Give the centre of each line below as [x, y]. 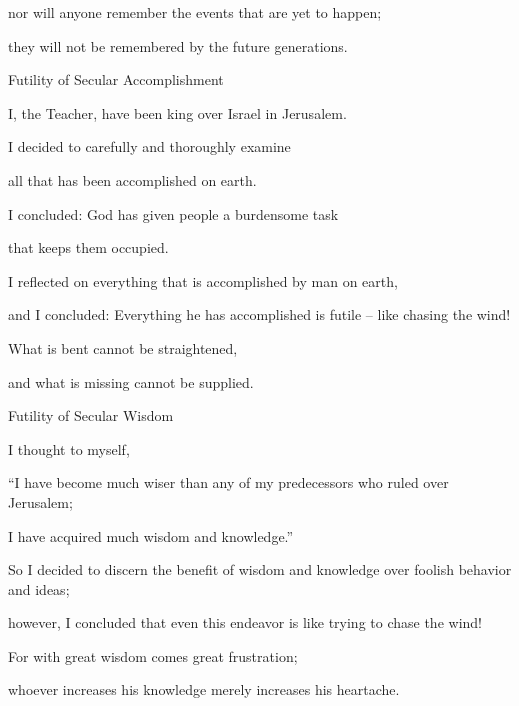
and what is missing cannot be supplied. [131, 381]
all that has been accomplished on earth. [132, 179]
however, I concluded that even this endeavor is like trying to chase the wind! [245, 622]
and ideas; [39, 588]
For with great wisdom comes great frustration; [153, 655]
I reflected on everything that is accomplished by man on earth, [203, 280]
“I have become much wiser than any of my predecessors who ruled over [228, 482]
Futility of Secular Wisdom [91, 415]
